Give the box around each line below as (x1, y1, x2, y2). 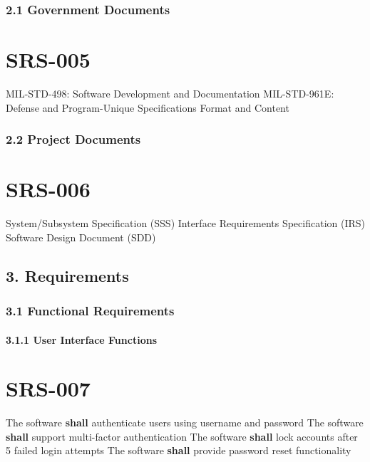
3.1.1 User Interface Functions (6, 332, 157, 347)
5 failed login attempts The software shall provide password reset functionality (6, 443, 351, 458)
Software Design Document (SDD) (6, 229, 156, 244)
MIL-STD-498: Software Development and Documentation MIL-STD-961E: (6, 85, 334, 100)
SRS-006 (6, 174, 91, 204)
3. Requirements (6, 264, 129, 286)
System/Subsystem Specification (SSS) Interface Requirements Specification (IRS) (6, 216, 366, 231)
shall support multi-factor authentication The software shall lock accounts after (6, 429, 358, 443)
